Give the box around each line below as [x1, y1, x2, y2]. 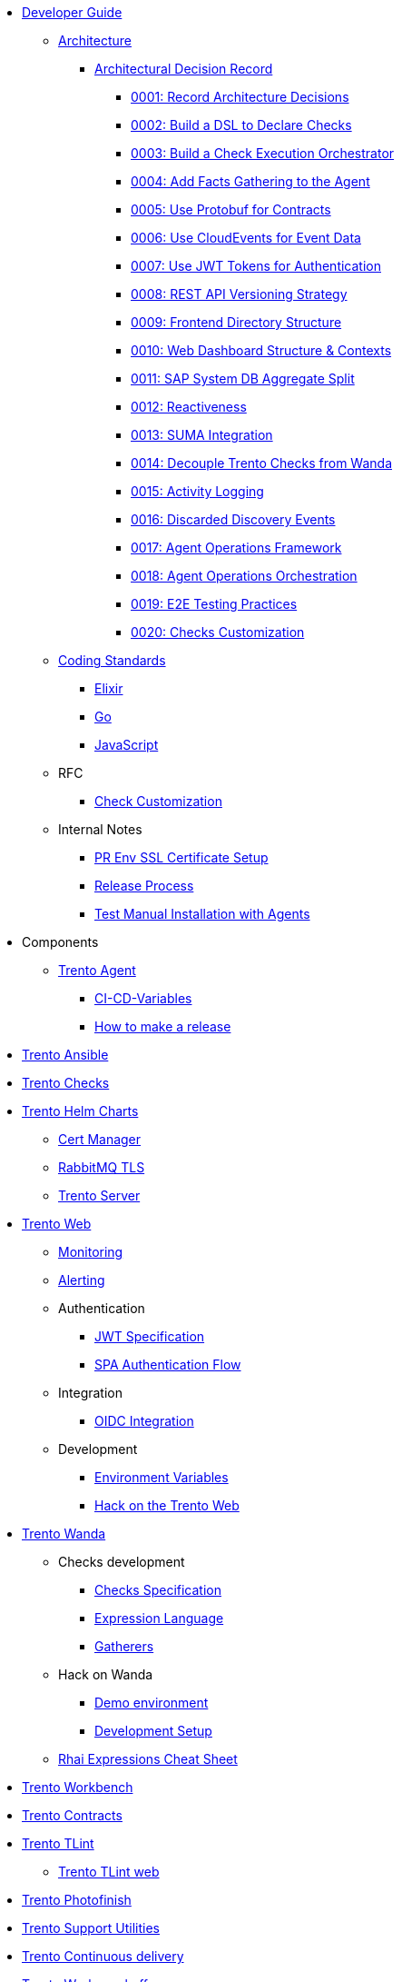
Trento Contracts [22, 1808, 123, 1823]
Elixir [94, 681, 123, 696]
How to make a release [94, 1019, 231, 1034]
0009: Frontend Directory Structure [131, 314, 342, 330]
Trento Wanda [22, 1526, 106, 1541]
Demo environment [94, 1695, 209, 1710]
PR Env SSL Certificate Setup [94, 850, 269, 865]
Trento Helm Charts [22, 1103, 139, 1119]
